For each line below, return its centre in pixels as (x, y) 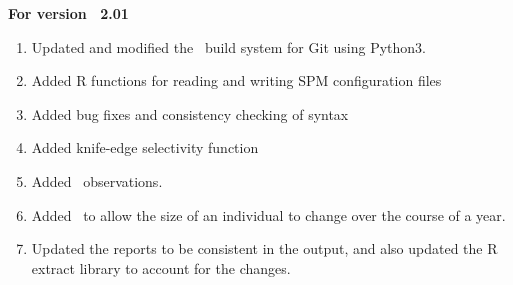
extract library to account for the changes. (161, 267)
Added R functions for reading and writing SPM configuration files (236, 80)
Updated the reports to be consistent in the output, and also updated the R (264, 248)
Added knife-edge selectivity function (145, 147)
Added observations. (97, 180)
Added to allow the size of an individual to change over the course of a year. (268, 214)
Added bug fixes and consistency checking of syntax (190, 113)
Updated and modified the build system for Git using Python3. (228, 46)
